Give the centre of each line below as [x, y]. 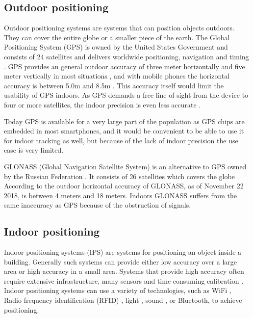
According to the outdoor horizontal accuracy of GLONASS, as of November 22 [124, 186]
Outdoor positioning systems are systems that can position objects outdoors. [119, 28]
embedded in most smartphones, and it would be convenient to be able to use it [124, 131]
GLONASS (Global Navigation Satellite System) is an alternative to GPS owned [125, 166]
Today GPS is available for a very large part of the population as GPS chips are [124, 121]
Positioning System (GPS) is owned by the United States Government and [116, 47]
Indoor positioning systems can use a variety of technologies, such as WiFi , [118, 290]
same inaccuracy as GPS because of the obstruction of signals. [98, 205]
